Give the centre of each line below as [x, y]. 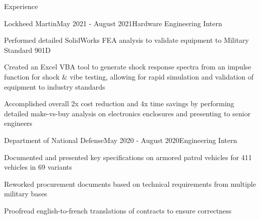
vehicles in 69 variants [38, 167]
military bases [26, 194]
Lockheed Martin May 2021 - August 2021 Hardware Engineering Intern [113, 23]
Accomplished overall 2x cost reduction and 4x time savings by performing [119, 103]
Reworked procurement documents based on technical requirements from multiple [130, 184]
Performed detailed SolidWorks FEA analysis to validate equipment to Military [126, 40]
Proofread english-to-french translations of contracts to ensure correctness [118, 210]
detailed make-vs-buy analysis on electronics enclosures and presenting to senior [127, 113]
